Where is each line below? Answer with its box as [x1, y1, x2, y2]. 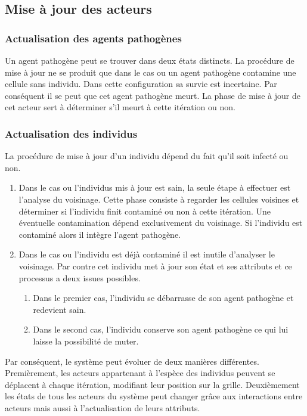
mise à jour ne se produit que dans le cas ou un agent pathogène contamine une [5, 66, 296, 78]
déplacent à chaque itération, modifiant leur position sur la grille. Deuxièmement [5, 378, 300, 390]
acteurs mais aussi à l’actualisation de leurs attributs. [5, 401, 200, 414]
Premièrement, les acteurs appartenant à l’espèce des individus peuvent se [5, 367, 275, 379]
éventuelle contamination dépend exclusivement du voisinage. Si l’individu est [18, 216, 303, 229]
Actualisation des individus [5, 126, 138, 141]
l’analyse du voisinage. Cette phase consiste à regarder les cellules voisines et [18, 193, 299, 205]
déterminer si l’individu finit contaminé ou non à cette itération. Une [18, 204, 271, 217]
